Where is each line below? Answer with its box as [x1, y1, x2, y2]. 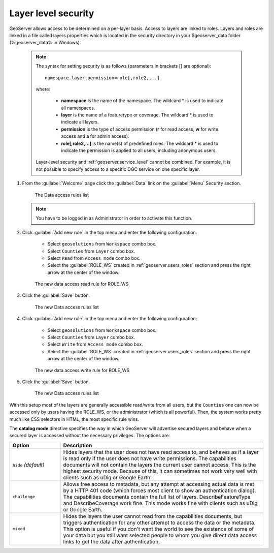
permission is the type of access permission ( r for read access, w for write [61, 126, 218, 132]
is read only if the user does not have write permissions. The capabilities [63, 455, 236, 462]
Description [63, 442, 92, 449]
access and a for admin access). [61, 133, 129, 139]
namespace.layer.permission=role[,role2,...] [45, 75, 160, 81]
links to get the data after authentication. [63, 538, 160, 545]
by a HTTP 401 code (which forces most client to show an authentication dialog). [63, 487, 256, 494]
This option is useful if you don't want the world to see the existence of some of [63, 525, 254, 532]
